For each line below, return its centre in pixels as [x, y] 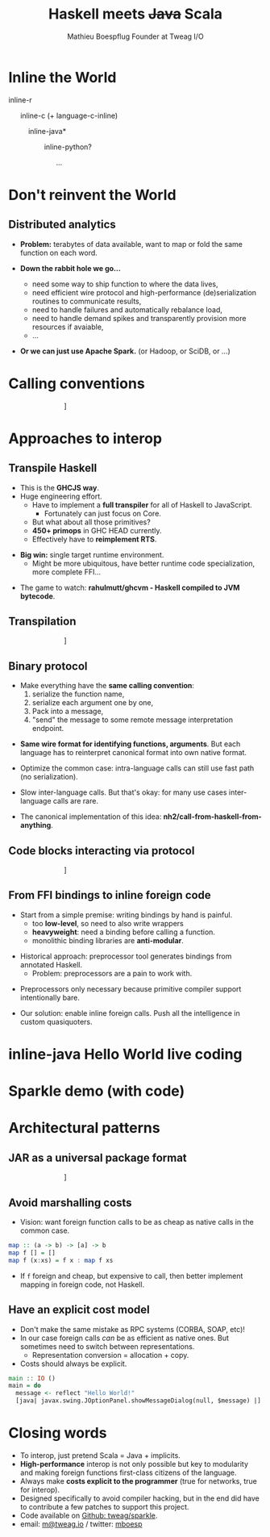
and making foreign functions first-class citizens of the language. [128, 1472]
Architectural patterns [84, 1128]
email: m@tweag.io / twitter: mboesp [81, 1524]
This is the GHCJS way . [59, 487]
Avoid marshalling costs [70, 1203]
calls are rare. [76, 801]
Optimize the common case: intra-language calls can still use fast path [137, 768]
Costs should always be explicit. [73, 1364]
